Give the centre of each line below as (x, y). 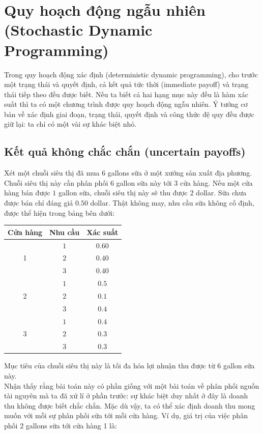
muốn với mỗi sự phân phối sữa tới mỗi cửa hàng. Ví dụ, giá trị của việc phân (126, 415)
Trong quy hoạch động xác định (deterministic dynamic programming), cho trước (131, 74)
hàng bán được (27, 193)
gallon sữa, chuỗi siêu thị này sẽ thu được (123, 193)
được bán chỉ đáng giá (39, 203)
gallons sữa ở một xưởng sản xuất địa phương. (180, 173)
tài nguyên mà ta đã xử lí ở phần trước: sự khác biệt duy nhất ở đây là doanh (126, 396)
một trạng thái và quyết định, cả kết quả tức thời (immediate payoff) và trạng (126, 84)
